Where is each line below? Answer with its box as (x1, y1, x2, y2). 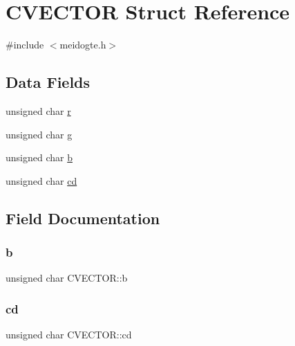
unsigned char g (6, 127, 73, 141)
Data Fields (6, 71, 91, 93)
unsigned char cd (6, 173, 77, 188)
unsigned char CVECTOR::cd (6, 327, 132, 342)
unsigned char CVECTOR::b (6, 271, 128, 285)
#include (6, 37, 44, 52)
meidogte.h (59, 37, 106, 52)
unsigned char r (6, 103, 71, 118)
